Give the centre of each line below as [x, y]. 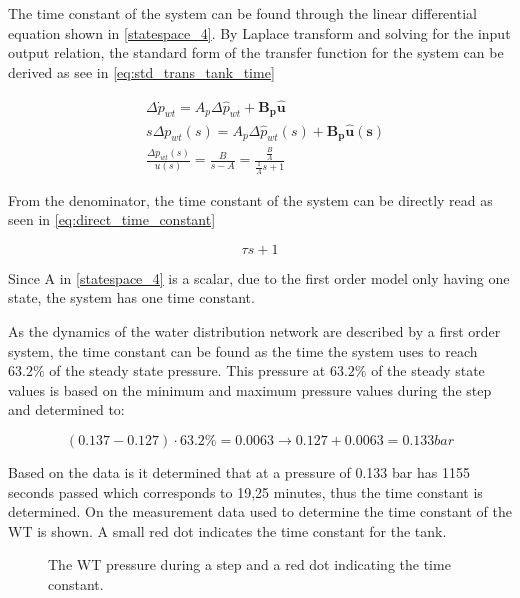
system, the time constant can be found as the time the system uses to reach [243, 350]
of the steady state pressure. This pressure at [187, 370]
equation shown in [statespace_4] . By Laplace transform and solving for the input [259, 32]
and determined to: [66, 409]
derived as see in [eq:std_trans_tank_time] [141, 71]
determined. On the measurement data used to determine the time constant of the [260, 511]
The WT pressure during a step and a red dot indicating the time [249, 564]
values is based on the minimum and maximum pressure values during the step [250, 389]
